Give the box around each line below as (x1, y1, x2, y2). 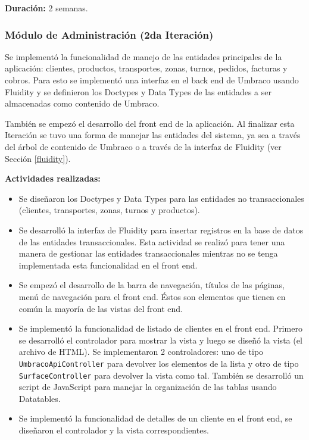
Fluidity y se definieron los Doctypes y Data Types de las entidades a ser (5, 85, 271, 98)
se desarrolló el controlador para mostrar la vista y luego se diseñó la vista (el (18, 333, 302, 346)
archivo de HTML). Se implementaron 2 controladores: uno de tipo (18, 345, 264, 358)
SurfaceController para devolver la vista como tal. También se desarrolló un (18, 369, 304, 381)
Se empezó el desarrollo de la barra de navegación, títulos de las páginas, (18, 279, 285, 291)
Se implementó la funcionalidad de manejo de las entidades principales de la (5, 50, 282, 63)
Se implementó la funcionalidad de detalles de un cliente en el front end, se (18, 412, 292, 425)
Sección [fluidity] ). (5, 152, 71, 164)
